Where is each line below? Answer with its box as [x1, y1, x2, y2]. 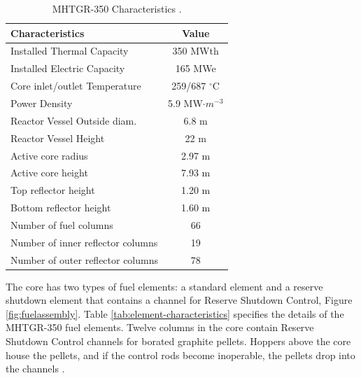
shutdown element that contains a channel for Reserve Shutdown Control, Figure [6, 293, 353, 307]
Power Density [10, 95, 73, 110]
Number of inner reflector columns [10, 234, 158, 249]
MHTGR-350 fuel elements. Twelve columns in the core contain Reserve [6, 320, 314, 335]
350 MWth [172, 43, 219, 58]
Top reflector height [10, 183, 95, 197]
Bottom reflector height [10, 200, 111, 215]
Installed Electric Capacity [10, 61, 125, 76]
